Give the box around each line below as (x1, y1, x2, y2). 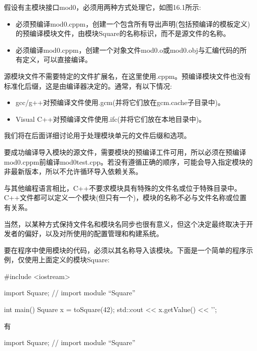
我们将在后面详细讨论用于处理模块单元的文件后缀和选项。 (4, 130, 191, 140)
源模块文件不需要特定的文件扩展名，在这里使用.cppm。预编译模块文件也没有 (4, 70, 251, 81)
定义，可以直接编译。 (22, 54, 92, 65)
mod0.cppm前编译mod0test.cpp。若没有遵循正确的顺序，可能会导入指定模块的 (4, 156, 253, 167)
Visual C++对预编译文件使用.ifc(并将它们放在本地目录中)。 (15, 113, 206, 124)
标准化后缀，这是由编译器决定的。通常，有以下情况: (4, 80, 172, 91)
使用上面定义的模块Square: (24, 254, 110, 265)
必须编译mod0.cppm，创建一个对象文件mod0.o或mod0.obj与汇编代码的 (15, 44, 240, 55)
